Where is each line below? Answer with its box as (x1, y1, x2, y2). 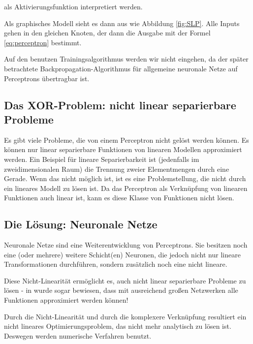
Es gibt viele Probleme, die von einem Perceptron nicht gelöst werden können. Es (4, 134, 249, 145)
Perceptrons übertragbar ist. (4, 73, 90, 83)
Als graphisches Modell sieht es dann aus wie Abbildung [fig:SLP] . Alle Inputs (4, 18, 240, 28)
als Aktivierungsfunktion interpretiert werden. (4, 1, 143, 11)
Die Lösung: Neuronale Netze (4, 217, 158, 232)
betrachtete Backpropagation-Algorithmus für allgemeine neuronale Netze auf (4, 63, 238, 73)
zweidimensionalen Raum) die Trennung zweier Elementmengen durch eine (4, 163, 229, 174)
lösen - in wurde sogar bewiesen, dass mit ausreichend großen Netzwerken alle (4, 285, 238, 295)
